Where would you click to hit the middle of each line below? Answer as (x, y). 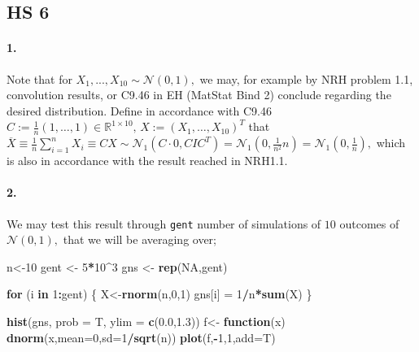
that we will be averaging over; (140, 239)
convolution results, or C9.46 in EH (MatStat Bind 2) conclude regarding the (199, 95)
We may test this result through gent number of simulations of (164, 223)
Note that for (39, 78)
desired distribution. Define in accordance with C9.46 (139, 110)
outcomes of (369, 223)
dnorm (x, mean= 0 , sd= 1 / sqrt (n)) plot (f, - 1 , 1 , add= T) (141, 337)
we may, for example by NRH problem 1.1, (306, 78)
